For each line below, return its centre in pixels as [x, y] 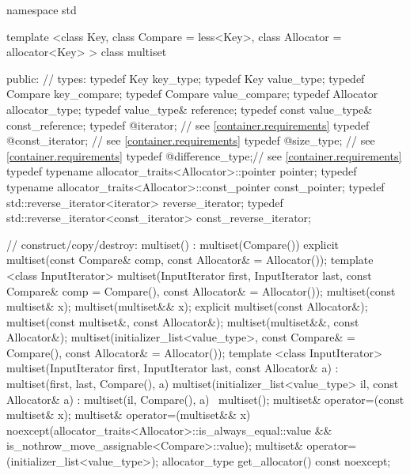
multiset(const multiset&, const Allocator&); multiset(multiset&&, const [183, 321]
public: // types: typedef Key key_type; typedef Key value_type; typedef [186, 78]
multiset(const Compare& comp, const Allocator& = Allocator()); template [190, 260]
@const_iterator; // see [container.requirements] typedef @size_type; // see [191, 140]
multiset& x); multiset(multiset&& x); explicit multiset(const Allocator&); [187, 306]
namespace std [42, 9]
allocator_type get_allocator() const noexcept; [276, 461]
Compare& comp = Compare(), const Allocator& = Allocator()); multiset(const [201, 290]
